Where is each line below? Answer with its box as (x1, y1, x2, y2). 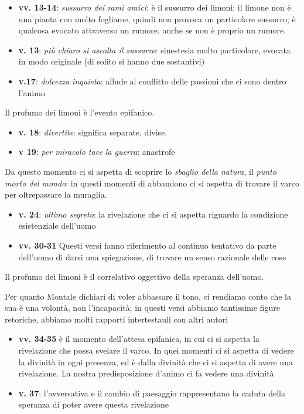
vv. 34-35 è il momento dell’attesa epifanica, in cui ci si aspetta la (18, 332, 259, 345)
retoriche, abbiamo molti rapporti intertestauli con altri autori (5, 313, 228, 325)
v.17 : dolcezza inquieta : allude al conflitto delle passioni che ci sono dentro (18, 74, 286, 87)
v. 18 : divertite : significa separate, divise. (18, 125, 168, 138)
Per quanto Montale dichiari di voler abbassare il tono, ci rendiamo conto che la (5, 290, 291, 302)
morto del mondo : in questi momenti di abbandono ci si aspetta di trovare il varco (5, 177, 299, 189)
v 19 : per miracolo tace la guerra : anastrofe (18, 145, 175, 158)
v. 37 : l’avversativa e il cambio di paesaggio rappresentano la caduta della (18, 386, 285, 399)
